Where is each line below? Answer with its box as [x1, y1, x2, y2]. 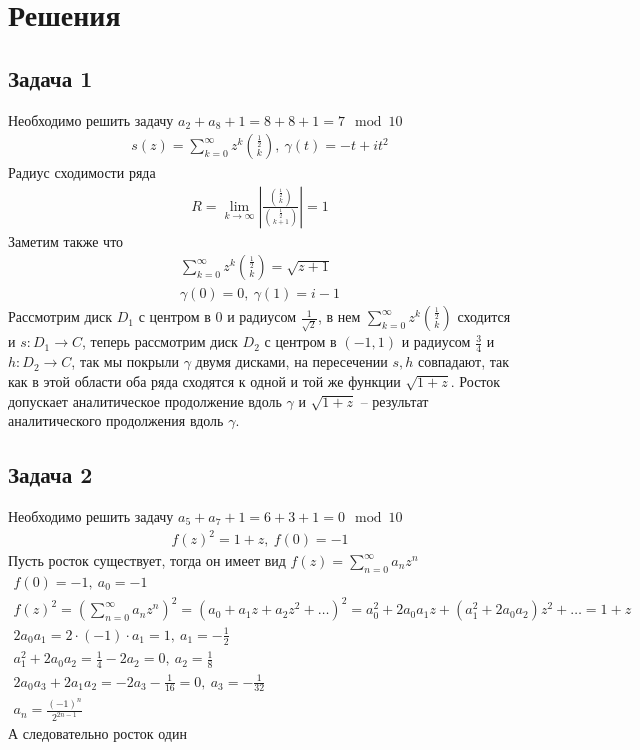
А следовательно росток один [8, 723, 187, 744]
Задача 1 [8, 62, 93, 93]
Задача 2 [8, 459, 93, 490]
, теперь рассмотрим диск [82, 331, 238, 352]
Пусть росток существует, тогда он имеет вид [8, 550, 286, 571]
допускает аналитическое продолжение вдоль [8, 390, 282, 411]
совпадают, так [417, 351, 510, 372]
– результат [360, 390, 429, 411]
